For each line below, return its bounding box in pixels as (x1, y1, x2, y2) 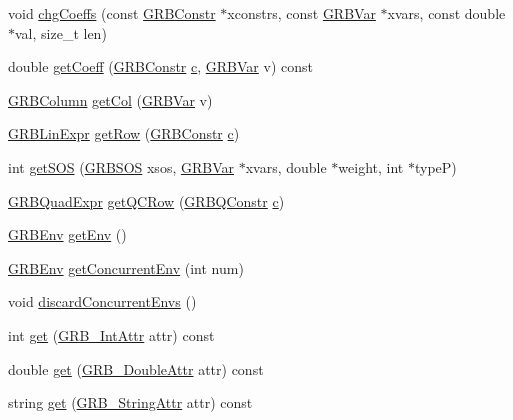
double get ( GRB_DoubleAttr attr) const (8, 358, 264, 379)
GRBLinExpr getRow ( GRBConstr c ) (8, 123, 240, 144)
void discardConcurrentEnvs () (8, 291, 197, 312)
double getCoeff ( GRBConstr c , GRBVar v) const (8, 56, 313, 77)
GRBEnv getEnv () (8, 224, 127, 245)
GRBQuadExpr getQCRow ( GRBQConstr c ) (8, 190, 285, 211)
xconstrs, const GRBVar (227, 3, 376, 23)
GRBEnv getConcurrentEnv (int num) (8, 257, 244, 278)
